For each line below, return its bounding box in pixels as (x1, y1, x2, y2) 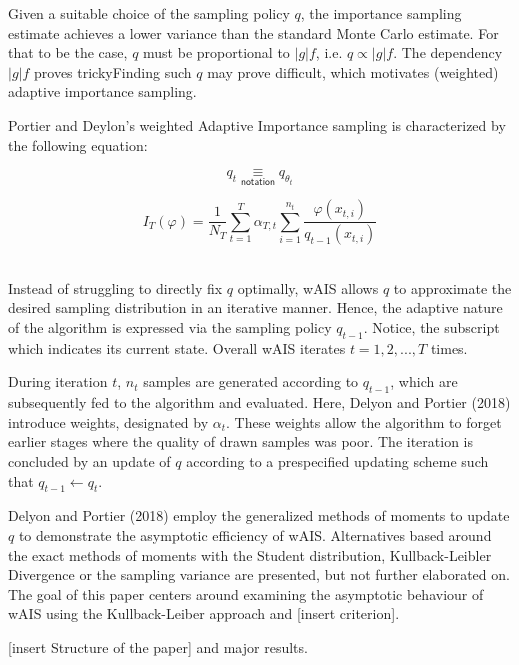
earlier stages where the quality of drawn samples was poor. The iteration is (8, 431, 473, 452)
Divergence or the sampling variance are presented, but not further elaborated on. (8, 564, 510, 585)
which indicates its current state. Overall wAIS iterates (8, 337, 346, 358)
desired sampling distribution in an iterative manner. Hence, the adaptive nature (8, 297, 503, 318)
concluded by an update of (8, 451, 171, 471)
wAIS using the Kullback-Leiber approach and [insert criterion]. (8, 603, 400, 624)
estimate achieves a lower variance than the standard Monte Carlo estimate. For (8, 22, 499, 43)
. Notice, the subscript (363, 317, 500, 338)
